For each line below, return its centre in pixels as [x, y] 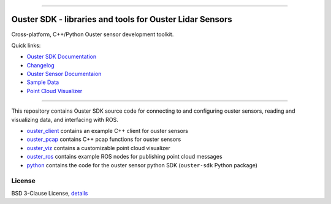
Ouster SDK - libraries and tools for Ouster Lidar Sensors [122, 19]
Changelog [40, 65]
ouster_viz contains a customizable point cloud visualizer [99, 148]
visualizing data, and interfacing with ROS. [65, 119]
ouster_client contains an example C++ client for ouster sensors [107, 131]
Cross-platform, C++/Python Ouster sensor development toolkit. [93, 34]
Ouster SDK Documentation [62, 57]
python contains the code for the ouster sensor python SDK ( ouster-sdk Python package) [142, 165]
